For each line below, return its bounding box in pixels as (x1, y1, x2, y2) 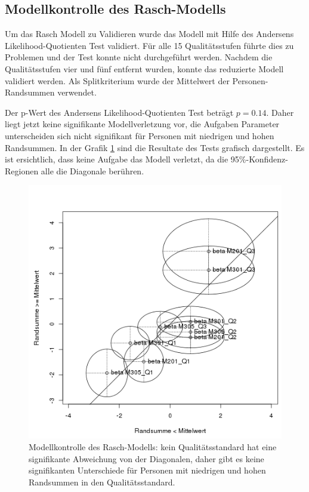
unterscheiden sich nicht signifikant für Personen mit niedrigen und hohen (5, 129, 274, 142)
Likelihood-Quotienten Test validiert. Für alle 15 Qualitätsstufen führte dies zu (5, 39, 294, 51)
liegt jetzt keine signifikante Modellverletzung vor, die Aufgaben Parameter (5, 118, 280, 130)
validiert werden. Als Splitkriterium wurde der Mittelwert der (5, 74, 230, 87)
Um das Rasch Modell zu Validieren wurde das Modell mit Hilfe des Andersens (5, 27, 294, 40)
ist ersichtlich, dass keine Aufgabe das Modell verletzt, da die (5, 153, 228, 165)
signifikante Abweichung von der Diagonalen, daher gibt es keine (29, 452, 264, 465)
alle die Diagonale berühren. (41, 164, 144, 177)
